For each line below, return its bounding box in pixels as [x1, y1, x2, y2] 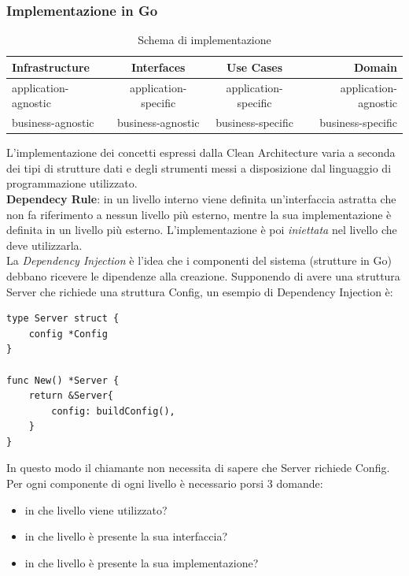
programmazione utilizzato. [6, 175, 138, 191]
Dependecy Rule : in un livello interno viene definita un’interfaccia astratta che [6, 190, 396, 206]
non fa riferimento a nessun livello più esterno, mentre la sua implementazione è [6, 206, 392, 222]
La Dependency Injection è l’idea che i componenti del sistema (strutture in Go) [6, 252, 392, 269]
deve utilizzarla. [6, 236, 83, 253]
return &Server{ [28, 390, 114, 402]
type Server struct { [6, 313, 120, 325]
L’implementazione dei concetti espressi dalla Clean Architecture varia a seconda [6, 144, 396, 161]
